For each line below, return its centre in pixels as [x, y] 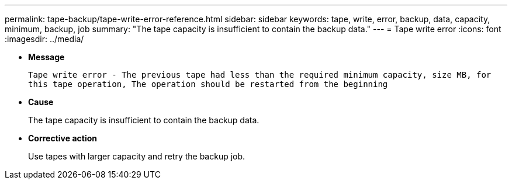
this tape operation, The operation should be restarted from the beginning [208, 84]
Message [46, 57]
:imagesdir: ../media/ [44, 39]
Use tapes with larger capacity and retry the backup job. [137, 156]
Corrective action [63, 138]
